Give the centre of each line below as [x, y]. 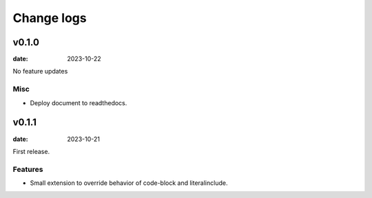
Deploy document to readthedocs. [79, 102]
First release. [31, 151]
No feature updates [40, 71]
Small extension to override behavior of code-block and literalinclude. [129, 183]
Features [28, 169]
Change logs [50, 18]
